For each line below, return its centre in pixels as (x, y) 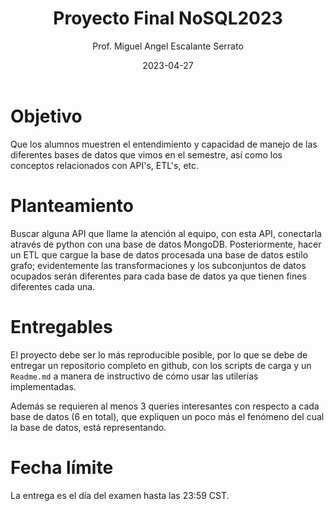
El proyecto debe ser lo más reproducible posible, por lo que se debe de (159, 354)
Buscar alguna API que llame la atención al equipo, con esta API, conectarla (166, 233)
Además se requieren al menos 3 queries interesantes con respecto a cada (165, 406)
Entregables (61, 326)
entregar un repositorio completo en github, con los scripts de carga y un (161, 365)
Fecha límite (62, 467)
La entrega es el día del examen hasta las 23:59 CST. (120, 495)
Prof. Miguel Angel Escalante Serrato (168, 46)
